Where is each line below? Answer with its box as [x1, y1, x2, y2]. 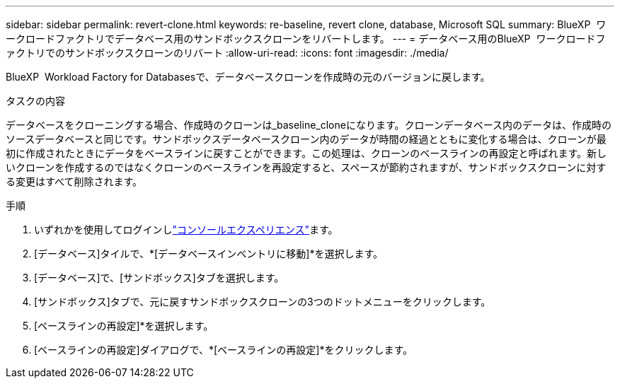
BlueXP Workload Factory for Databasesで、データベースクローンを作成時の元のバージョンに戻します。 [6, 71, 490, 83]
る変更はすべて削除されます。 [6, 175, 143, 187]
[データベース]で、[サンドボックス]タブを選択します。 [34, 272, 285, 284]
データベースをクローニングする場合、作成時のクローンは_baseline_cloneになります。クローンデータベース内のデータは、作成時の [6, 119, 612, 131]
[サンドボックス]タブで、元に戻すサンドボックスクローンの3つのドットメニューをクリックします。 [34, 296, 491, 308]
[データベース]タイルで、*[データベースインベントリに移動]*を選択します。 [34, 248, 384, 260]
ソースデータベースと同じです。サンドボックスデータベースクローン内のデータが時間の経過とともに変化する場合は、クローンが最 [6, 133, 607, 145]
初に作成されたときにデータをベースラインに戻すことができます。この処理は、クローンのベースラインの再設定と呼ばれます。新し [6, 147, 607, 159]
